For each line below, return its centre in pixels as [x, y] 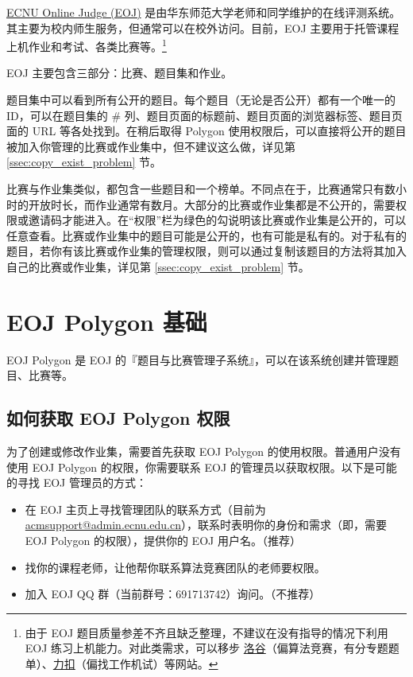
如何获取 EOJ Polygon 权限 [118, 418]
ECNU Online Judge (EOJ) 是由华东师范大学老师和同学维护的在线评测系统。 [204, 12]
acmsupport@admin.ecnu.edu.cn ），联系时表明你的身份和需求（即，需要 [206, 525]
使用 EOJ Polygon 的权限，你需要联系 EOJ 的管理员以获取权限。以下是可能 [202, 467]
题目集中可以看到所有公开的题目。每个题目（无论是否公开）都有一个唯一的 [201, 100]
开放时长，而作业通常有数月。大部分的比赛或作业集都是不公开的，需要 [212, 204]
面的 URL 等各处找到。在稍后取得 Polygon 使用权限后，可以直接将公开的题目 [206, 131]
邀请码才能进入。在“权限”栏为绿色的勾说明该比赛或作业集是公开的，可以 [217, 220]
